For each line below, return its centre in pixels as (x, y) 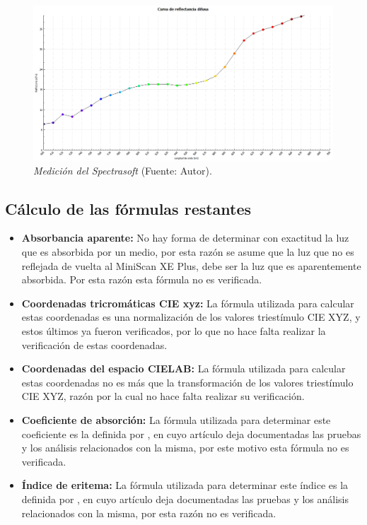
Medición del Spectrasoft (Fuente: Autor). (123, 170)
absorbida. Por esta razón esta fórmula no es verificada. (142, 279)
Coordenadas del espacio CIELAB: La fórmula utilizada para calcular (183, 368)
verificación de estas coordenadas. (94, 344)
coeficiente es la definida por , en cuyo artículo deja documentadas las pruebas (191, 433)
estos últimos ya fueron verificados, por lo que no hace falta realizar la (174, 330)
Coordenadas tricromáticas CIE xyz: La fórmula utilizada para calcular (188, 303)
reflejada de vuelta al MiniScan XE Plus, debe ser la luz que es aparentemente (191, 265)
